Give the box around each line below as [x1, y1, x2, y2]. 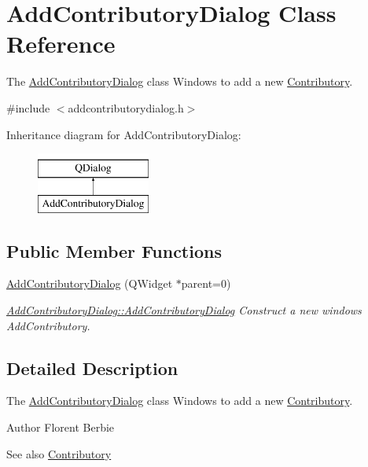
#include [6, 99, 50, 116]
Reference [6, 28, 116, 60]
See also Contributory [6, 445, 112, 461]
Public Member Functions [6, 238, 222, 263]
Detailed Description [6, 355, 178, 380]
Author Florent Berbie [6, 419, 115, 436]
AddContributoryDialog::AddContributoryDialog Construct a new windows [6, 302, 362, 318]
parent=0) [181, 275, 231, 292]
